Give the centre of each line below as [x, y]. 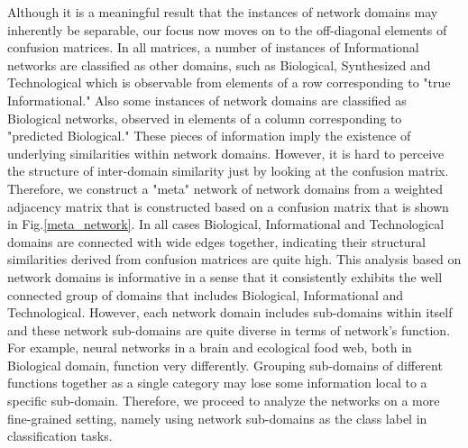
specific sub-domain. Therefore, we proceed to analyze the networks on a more [224, 401]
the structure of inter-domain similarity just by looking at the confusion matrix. [228, 171]
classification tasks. [60, 436]
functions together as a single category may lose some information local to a [217, 383]
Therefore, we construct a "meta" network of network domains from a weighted [225, 188]
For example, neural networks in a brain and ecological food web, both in [210, 347]
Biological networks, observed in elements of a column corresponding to [205, 118]
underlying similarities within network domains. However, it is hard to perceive [226, 153]
